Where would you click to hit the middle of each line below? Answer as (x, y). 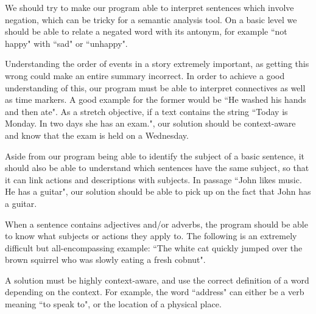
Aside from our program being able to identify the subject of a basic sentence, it (155, 155)
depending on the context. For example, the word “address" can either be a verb (155, 292)
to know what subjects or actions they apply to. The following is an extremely (151, 236)
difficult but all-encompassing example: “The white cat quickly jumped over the (154, 247)
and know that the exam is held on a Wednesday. (97, 135)
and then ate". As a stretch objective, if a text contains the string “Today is (146, 111)
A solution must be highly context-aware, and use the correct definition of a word (157, 280)
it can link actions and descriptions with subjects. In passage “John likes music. (153, 179)
